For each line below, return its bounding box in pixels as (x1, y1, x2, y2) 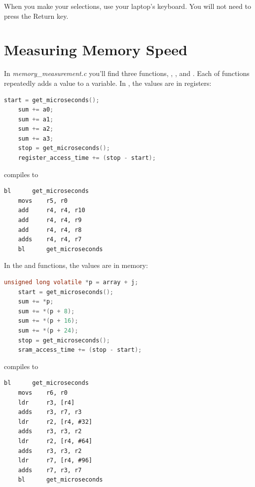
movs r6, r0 (18, 389, 68, 396)
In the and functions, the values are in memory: (4, 260, 148, 270)
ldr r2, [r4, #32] (18, 418, 92, 425)
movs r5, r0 (18, 197, 68, 204)
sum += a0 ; (18, 106, 54, 113)
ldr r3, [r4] (18, 399, 75, 406)
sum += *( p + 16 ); (18, 317, 78, 325)
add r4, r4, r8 (18, 226, 82, 233)
